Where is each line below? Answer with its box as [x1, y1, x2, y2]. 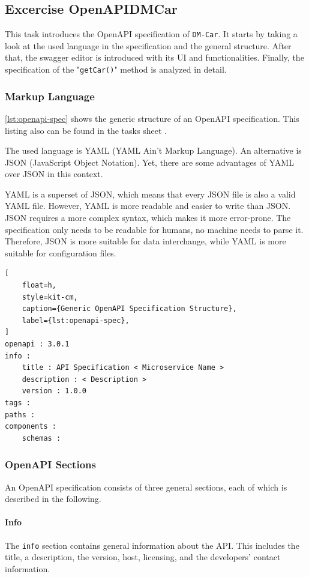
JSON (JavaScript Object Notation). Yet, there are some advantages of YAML [5, 156, 294, 168]
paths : [5, 410, 35, 419]
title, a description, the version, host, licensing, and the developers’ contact [5, 551, 281, 563]
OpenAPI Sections [5, 457, 96, 472]
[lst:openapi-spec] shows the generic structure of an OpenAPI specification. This [5, 112, 299, 124]
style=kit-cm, [22, 292, 78, 301]
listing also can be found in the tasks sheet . [5, 124, 167, 136]
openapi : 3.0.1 [5, 340, 70, 349]
